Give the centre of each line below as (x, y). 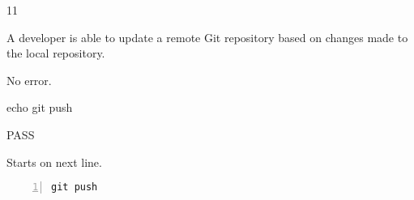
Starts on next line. (54, 162)
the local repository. (56, 53)
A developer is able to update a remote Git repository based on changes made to (207, 37)
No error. (29, 80)
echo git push (40, 107)
